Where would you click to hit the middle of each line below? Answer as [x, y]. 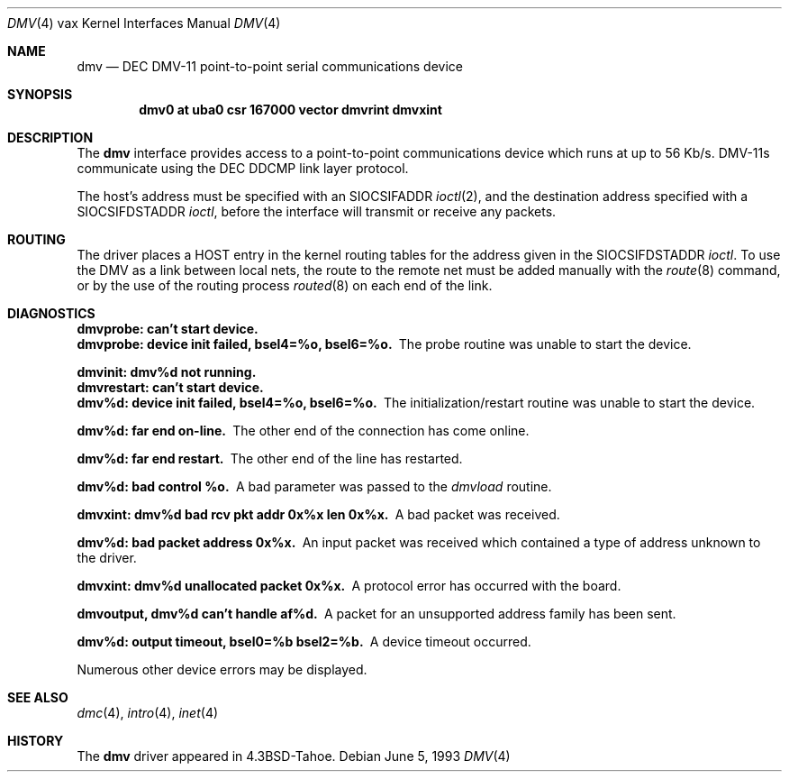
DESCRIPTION [50, 137]
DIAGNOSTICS [51, 313]
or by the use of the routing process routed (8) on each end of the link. [285, 285]
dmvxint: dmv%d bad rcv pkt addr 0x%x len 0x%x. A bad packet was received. [318, 514]
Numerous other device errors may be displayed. [222, 669]
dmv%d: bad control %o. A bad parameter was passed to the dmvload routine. [314, 486]
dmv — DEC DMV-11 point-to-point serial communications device [270, 66]
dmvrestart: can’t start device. [170, 387]
